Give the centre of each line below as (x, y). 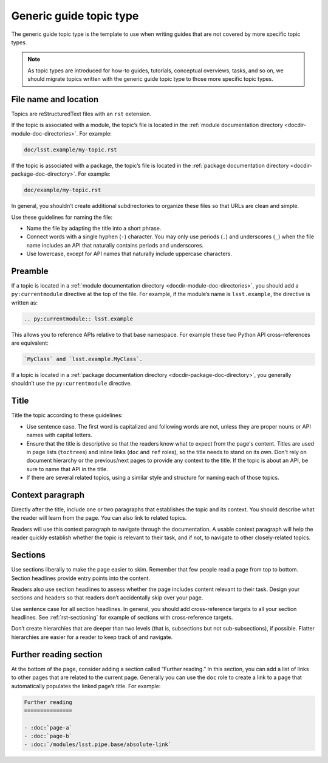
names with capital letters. (59, 435)
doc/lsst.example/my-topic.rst (71, 150)
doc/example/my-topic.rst (63, 190)
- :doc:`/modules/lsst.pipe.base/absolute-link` (98, 744)
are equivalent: (30, 343)
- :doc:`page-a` (48, 727)
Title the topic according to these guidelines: (67, 415)
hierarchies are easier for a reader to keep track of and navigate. (92, 637)
